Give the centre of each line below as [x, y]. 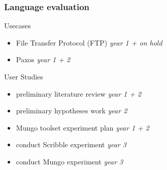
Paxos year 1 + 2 [43, 59]
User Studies [24, 76]
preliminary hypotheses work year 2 [72, 111]
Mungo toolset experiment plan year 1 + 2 [83, 127]
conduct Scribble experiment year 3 [71, 144]
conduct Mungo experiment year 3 [70, 161]
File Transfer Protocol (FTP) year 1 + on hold [89, 42]
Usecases [18, 26]
